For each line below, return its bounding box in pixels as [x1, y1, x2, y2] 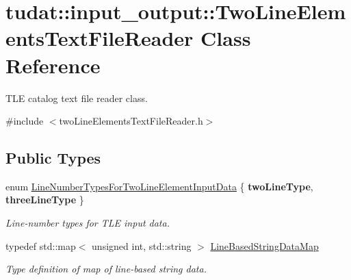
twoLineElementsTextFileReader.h [59, 114, 203, 128]
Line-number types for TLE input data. [5, 216, 170, 230]
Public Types [5, 147, 101, 168]
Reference [5, 51, 101, 79]
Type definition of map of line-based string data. [5, 262, 207, 276]
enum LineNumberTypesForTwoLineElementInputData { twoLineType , [5, 179, 313, 193]
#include [5, 114, 44, 128]
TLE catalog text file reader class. [5, 90, 148, 105]
